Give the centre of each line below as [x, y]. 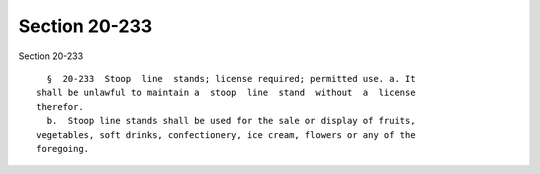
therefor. [60, 106]
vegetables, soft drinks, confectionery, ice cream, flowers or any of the [226, 134]
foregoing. [63, 148]
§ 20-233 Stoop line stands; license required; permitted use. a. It [231, 78]
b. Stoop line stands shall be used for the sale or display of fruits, [231, 121]
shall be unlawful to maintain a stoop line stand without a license [226, 93]
